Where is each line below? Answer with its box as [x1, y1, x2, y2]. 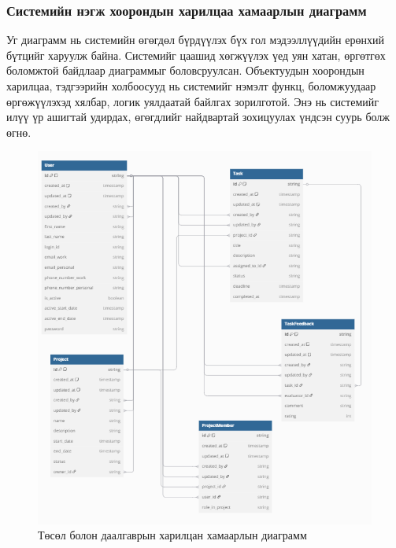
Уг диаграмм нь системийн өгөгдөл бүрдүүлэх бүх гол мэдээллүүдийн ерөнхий [6, 31, 384, 48]
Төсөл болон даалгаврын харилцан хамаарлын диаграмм [38, 527, 307, 543]
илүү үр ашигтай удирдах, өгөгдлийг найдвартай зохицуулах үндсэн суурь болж [6, 108, 390, 125]
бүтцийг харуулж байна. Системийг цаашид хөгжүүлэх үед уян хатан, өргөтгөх [6, 46, 386, 63]
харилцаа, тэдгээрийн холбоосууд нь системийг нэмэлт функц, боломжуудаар [6, 78, 376, 94]
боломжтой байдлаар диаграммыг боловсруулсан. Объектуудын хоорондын [6, 62, 365, 79]
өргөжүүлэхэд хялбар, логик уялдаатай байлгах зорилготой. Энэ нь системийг [6, 93, 379, 109]
